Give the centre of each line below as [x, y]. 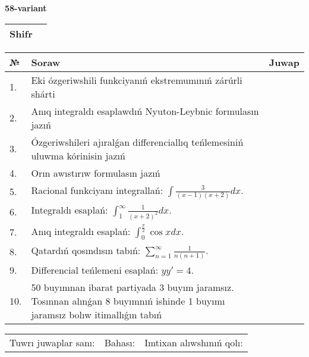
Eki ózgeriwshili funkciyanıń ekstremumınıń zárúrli [137, 80]
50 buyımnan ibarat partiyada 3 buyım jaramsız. [133, 287]
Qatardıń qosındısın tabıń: [86, 250]
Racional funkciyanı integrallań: [97, 190]
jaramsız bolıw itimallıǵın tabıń [97, 314]
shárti [43, 93]
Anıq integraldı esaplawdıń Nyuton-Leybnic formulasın [145, 111]
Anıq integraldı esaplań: [81, 231]
